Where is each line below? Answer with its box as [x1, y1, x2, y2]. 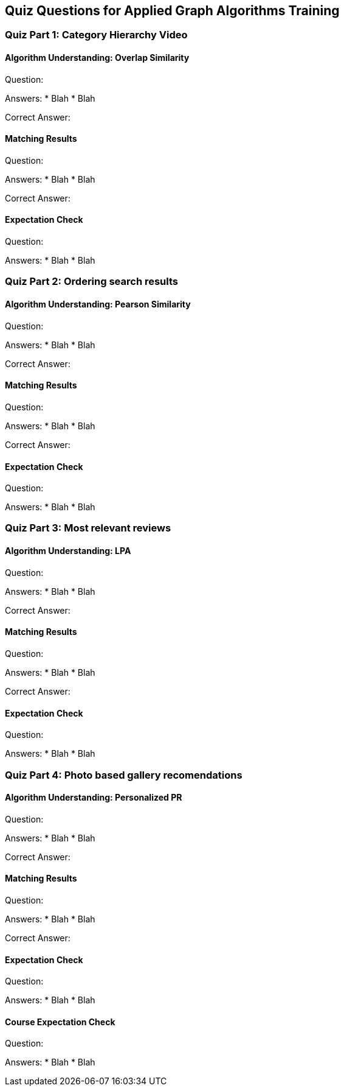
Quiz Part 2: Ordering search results [5, 275, 179, 288]
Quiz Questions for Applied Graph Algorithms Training [5, 3, 340, 18]
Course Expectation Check [5, 1016, 115, 1027]
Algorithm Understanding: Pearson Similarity [5, 299, 191, 310]
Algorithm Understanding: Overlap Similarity [5, 52, 190, 63]
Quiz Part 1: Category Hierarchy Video [5, 29, 188, 41]
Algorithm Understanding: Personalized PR [5, 792, 182, 803]
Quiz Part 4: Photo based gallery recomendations [5, 768, 243, 781]
